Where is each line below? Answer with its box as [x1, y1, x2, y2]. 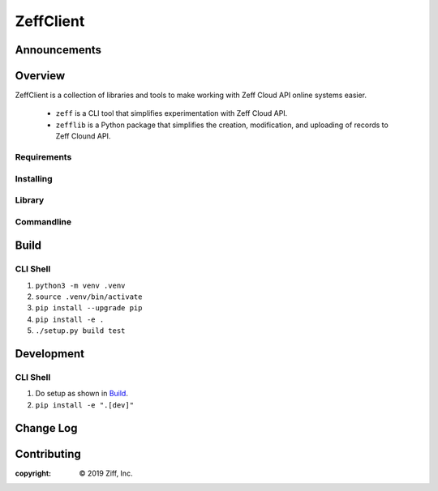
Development [15, 347, 85, 361]
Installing [15, 173, 53, 184]
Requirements [15, 152, 72, 163]
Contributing [15, 446, 81, 461]
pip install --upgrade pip [35, 304, 143, 313]
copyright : [15, 468, 52, 478]
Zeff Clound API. [55, 131, 111, 141]
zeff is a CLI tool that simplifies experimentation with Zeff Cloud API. [55, 109, 288, 118]
